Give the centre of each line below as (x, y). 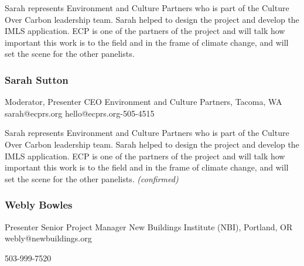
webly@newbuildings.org (48, 238)
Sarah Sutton (37, 79)
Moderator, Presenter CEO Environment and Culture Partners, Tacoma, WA (144, 102)
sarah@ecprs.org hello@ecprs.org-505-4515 (80, 113)
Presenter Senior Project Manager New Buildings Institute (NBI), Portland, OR (149, 226)
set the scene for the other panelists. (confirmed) (92, 178)
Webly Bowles (39, 205)
